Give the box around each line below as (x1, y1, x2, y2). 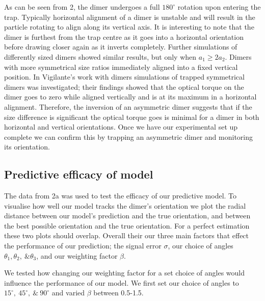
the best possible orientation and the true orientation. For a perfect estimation (4, 220, 250, 231)
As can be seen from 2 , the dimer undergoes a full (4, 2, 160, 12)
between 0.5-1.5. (93, 287, 144, 298)
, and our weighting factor (36, 250, 118, 261)
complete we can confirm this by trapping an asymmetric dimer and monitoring (4, 131, 253, 142)
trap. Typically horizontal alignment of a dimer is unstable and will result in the (4, 11, 255, 22)
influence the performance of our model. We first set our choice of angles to (4, 277, 239, 288)
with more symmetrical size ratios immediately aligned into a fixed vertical (4, 61, 238, 72)
